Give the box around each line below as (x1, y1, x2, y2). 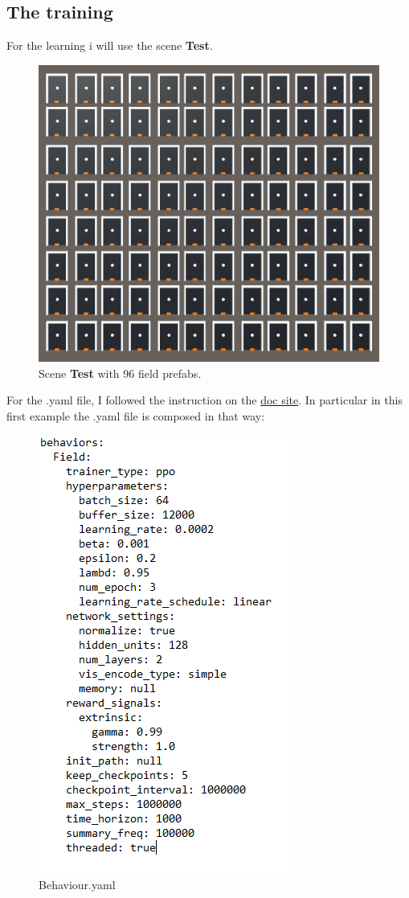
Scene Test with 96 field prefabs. (39, 364, 202, 381)
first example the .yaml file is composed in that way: (6, 407, 265, 424)
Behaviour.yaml (39, 875, 116, 892)
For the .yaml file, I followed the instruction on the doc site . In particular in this (6, 392, 403, 408)
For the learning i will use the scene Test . (6, 37, 213, 54)
